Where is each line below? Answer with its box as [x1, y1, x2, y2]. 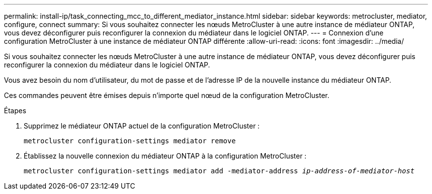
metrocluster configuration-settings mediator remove [24, 137, 236, 145]
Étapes [4, 106, 27, 115]
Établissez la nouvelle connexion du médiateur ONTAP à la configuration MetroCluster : [24, 152, 307, 160]
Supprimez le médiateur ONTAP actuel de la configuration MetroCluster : [24, 122, 260, 130]
